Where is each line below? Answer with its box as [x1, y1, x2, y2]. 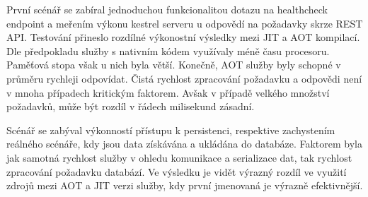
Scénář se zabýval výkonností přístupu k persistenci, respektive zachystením [6, 122, 335, 137]
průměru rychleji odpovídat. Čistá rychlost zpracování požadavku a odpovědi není [6, 71, 362, 85]
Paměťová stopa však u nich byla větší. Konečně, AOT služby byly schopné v [6, 57, 341, 72]
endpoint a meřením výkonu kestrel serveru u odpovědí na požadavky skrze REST [6, 16, 363, 30]
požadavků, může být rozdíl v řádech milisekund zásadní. [6, 99, 255, 114]
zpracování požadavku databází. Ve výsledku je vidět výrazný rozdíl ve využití [6, 164, 347, 179]
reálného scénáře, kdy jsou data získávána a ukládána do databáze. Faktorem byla [6, 136, 363, 151]
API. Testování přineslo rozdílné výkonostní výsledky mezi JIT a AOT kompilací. [6, 30, 360, 44]
